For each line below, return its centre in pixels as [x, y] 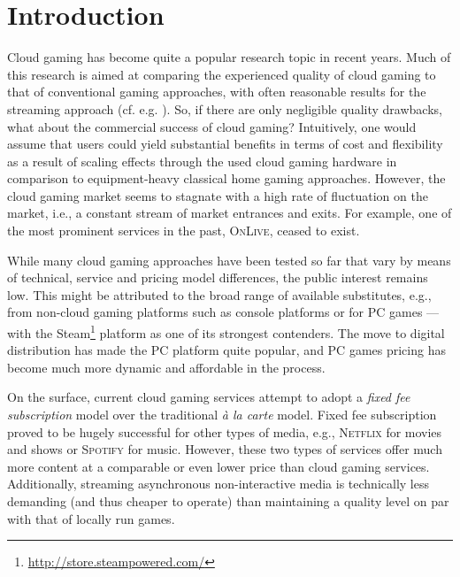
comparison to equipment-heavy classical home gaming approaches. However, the [226, 178]
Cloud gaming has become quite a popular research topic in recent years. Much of [229, 57]
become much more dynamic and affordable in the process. [166, 367]
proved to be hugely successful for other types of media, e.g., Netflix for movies [225, 431]
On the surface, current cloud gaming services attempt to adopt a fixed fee [209, 397]
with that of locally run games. [91, 518]
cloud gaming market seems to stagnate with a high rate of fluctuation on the [218, 195]
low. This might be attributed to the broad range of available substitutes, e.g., [219, 294]
